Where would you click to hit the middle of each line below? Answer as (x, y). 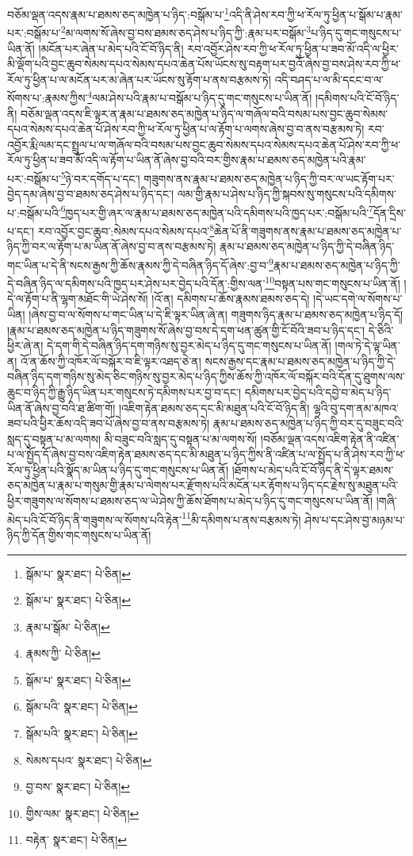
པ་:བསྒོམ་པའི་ (34, 212)
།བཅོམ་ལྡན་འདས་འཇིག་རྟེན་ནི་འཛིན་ (330, 438)
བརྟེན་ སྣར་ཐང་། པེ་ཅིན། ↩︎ (76, 840)
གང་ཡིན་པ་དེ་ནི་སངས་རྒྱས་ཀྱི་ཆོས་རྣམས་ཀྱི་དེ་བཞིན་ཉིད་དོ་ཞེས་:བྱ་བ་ (138, 265)
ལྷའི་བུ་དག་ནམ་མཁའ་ (356, 407)
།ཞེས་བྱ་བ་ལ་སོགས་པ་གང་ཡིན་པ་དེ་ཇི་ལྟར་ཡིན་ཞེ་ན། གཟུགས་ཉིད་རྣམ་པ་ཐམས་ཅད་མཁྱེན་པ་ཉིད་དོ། (216, 314)
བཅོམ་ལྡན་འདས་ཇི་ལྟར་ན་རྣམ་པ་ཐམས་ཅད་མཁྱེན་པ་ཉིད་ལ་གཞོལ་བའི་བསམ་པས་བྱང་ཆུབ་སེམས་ (205, 113)
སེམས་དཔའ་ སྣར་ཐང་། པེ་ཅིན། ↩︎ (89, 760)
